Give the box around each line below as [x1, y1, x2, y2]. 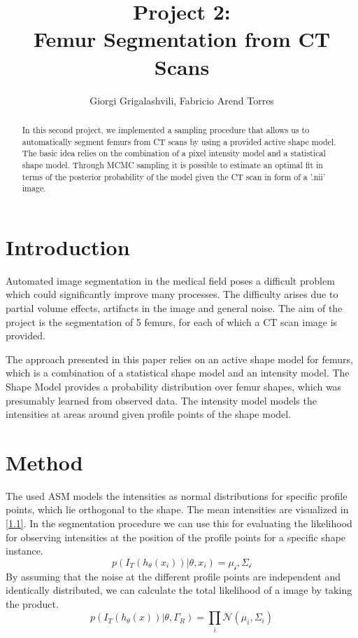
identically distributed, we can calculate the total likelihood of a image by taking [6, 583, 352, 597]
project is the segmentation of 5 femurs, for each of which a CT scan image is [6, 314, 338, 329]
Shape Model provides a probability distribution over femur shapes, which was [6, 379, 342, 393]
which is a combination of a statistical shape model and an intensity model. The [6, 365, 350, 380]
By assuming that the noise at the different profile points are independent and [6, 569, 341, 583]
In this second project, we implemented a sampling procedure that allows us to [22, 123, 310, 135]
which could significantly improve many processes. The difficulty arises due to [6, 287, 338, 301]
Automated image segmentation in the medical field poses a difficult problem [6, 273, 335, 287]
